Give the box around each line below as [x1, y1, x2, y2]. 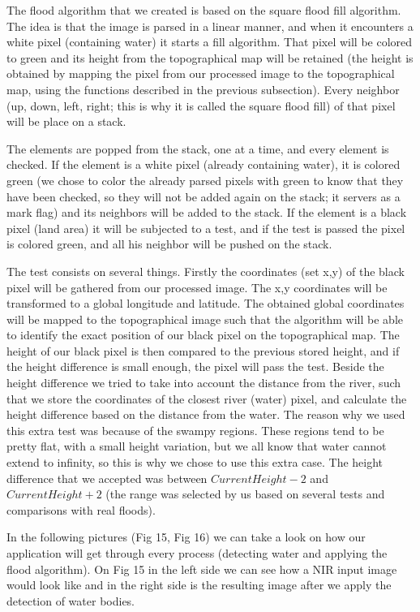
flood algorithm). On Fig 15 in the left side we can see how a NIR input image [6, 560, 397, 577]
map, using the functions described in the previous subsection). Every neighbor [6, 80, 400, 97]
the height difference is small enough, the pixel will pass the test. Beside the [6, 358, 384, 375]
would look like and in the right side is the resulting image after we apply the [6, 576, 392, 593]
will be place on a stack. [6, 113, 126, 130]
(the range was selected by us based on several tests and [105, 485, 385, 502]
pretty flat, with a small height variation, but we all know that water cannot [6, 437, 387, 455]
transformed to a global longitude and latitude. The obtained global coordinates [6, 295, 405, 312]
